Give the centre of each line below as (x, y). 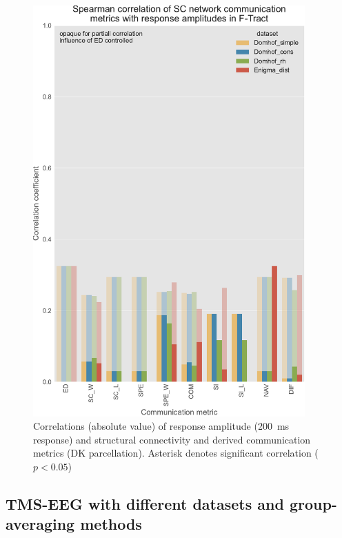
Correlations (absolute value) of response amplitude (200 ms (161, 426)
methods (111, 524)
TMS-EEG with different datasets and (145, 503)
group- (313, 503)
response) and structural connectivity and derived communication (172, 439)
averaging (40, 524)
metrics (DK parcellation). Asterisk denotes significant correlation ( (176, 453)
